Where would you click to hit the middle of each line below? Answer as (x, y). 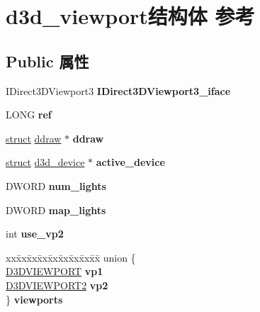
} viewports (34, 299)
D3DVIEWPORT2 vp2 (57, 285)
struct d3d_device (45, 162)
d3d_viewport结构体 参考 (130, 16)
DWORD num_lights (56, 185)
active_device (130, 162)
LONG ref (29, 115)
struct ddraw (34, 138)
